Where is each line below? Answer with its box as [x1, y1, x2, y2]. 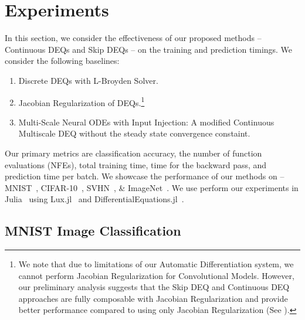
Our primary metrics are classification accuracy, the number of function [5, 147, 262, 159]
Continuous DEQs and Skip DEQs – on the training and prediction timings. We [5, 43, 293, 55]
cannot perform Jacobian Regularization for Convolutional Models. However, [18, 269, 294, 281]
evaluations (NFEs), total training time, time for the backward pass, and [5, 158, 267, 171]
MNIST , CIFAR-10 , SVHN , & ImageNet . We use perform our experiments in [5, 181, 299, 193]
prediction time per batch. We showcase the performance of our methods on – [5, 170, 284, 182]
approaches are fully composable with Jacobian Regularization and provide [18, 292, 288, 304]
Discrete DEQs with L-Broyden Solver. [18, 74, 158, 86]
